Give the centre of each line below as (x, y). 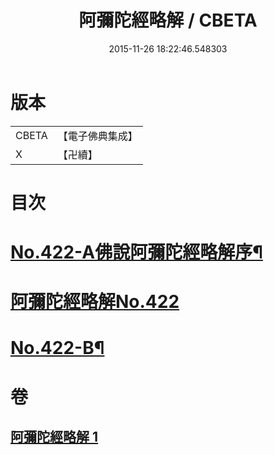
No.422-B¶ (57, 348)
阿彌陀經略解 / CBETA (168, 20)
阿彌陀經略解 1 (54, 437)
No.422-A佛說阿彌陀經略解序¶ (136, 252)
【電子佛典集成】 (97, 136)
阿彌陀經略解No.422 (95, 302)
